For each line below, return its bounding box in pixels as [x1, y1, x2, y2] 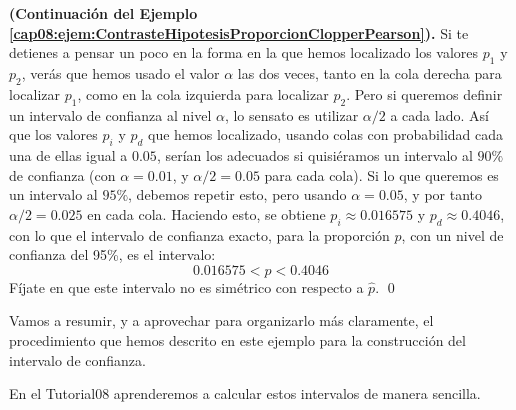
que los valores [9, 124, 98, 145]
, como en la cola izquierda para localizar [77, 83, 329, 104]
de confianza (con [9, 164, 116, 185]
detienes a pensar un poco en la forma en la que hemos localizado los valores [9, 42, 479, 63]
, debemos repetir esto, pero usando [128, 184, 347, 205]
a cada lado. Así [390, 104, 489, 125]
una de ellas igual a [9, 144, 128, 165]
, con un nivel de [401, 224, 504, 245]
